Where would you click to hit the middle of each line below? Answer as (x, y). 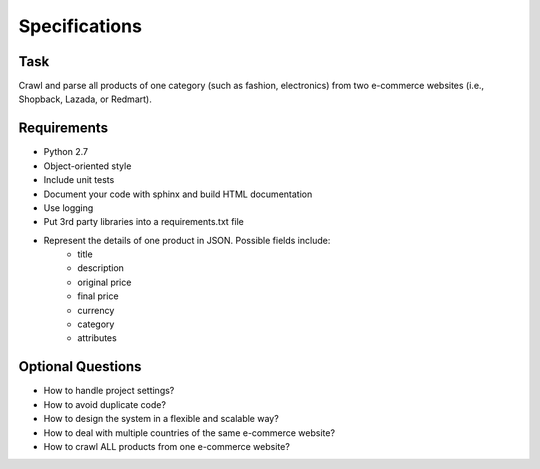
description (101, 268)
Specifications (80, 26)
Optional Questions (80, 366)
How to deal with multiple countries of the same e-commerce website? (189, 432)
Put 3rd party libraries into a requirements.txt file (144, 222)
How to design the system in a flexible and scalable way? (161, 419)
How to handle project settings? (109, 391)
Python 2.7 (66, 152)
